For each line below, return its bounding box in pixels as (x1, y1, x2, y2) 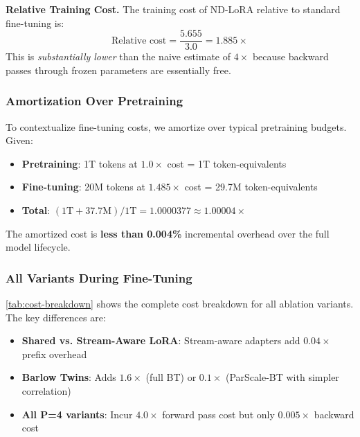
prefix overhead (21, 346, 87, 361)
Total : (21, 203, 51, 217)
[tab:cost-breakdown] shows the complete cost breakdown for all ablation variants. (6, 296, 354, 311)
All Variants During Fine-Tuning (6, 269, 192, 286)
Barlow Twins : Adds (21, 370, 116, 384)
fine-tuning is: (6, 15, 64, 30)
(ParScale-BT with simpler (225, 370, 339, 384)
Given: (6, 133, 33, 148)
